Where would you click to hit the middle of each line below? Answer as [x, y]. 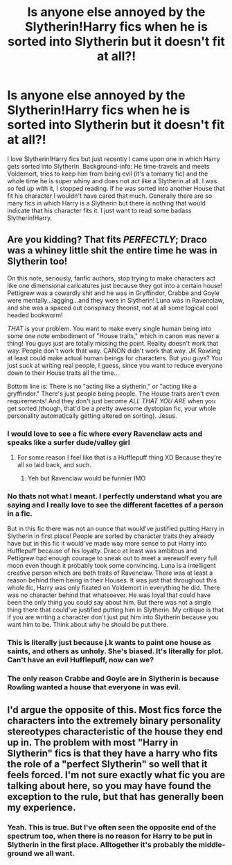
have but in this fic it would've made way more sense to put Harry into [107, 544]
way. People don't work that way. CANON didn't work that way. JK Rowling [114, 351]
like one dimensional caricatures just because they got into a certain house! [115, 285]
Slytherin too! [37, 261]
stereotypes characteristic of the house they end [115, 731]
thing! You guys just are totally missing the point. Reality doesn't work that [113, 343]
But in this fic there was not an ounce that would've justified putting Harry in [116, 529]
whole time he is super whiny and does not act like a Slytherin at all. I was [112, 180]
